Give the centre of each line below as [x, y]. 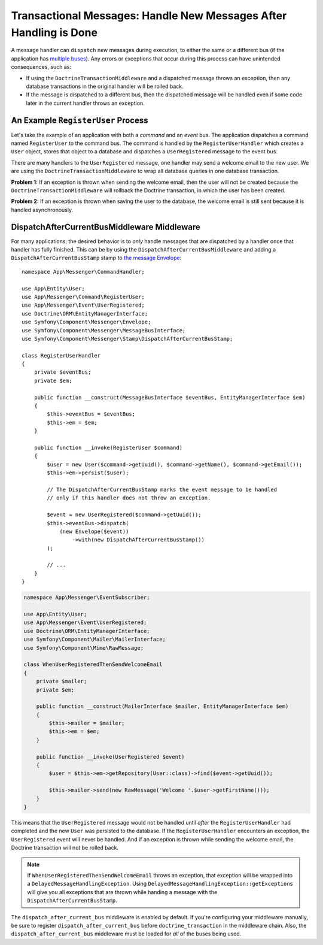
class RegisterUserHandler [61, 355]
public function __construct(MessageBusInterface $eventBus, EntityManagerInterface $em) [170, 397]
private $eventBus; [63, 372]
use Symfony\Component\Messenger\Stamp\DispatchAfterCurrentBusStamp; [127, 339]
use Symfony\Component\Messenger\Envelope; [86, 322]
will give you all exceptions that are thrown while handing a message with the [122, 892]
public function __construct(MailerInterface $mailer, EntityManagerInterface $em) [162, 706]
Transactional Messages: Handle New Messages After [149, 16]
